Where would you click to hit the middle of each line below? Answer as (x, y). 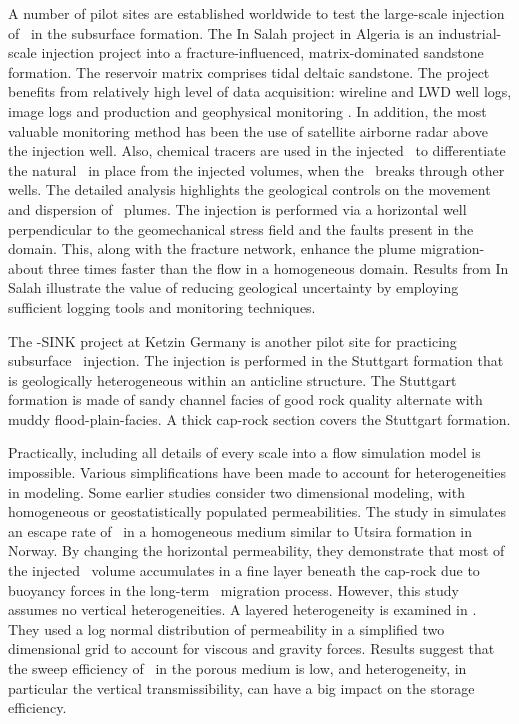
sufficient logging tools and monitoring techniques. (162, 306)
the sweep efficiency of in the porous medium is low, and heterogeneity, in (237, 668)
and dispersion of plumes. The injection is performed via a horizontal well (237, 208)
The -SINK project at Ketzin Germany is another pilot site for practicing (232, 340)
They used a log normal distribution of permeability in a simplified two (226, 628)
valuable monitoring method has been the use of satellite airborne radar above (248, 130)
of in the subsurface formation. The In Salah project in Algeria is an (221, 32)
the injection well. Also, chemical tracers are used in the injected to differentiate (257, 150)
